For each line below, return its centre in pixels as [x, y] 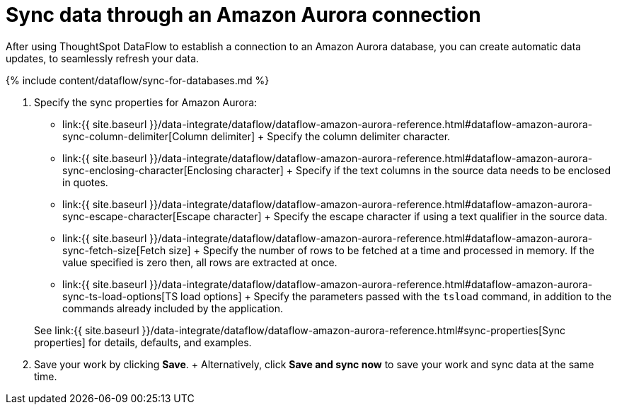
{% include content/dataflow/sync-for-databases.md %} [138, 80]
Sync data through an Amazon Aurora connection [243, 15]
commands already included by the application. [173, 308]
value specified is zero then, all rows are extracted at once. [200, 262]
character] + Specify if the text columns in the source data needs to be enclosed [423, 170]
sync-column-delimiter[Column [135, 136]
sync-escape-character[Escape [137, 216]
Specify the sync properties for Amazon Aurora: [146, 102]
